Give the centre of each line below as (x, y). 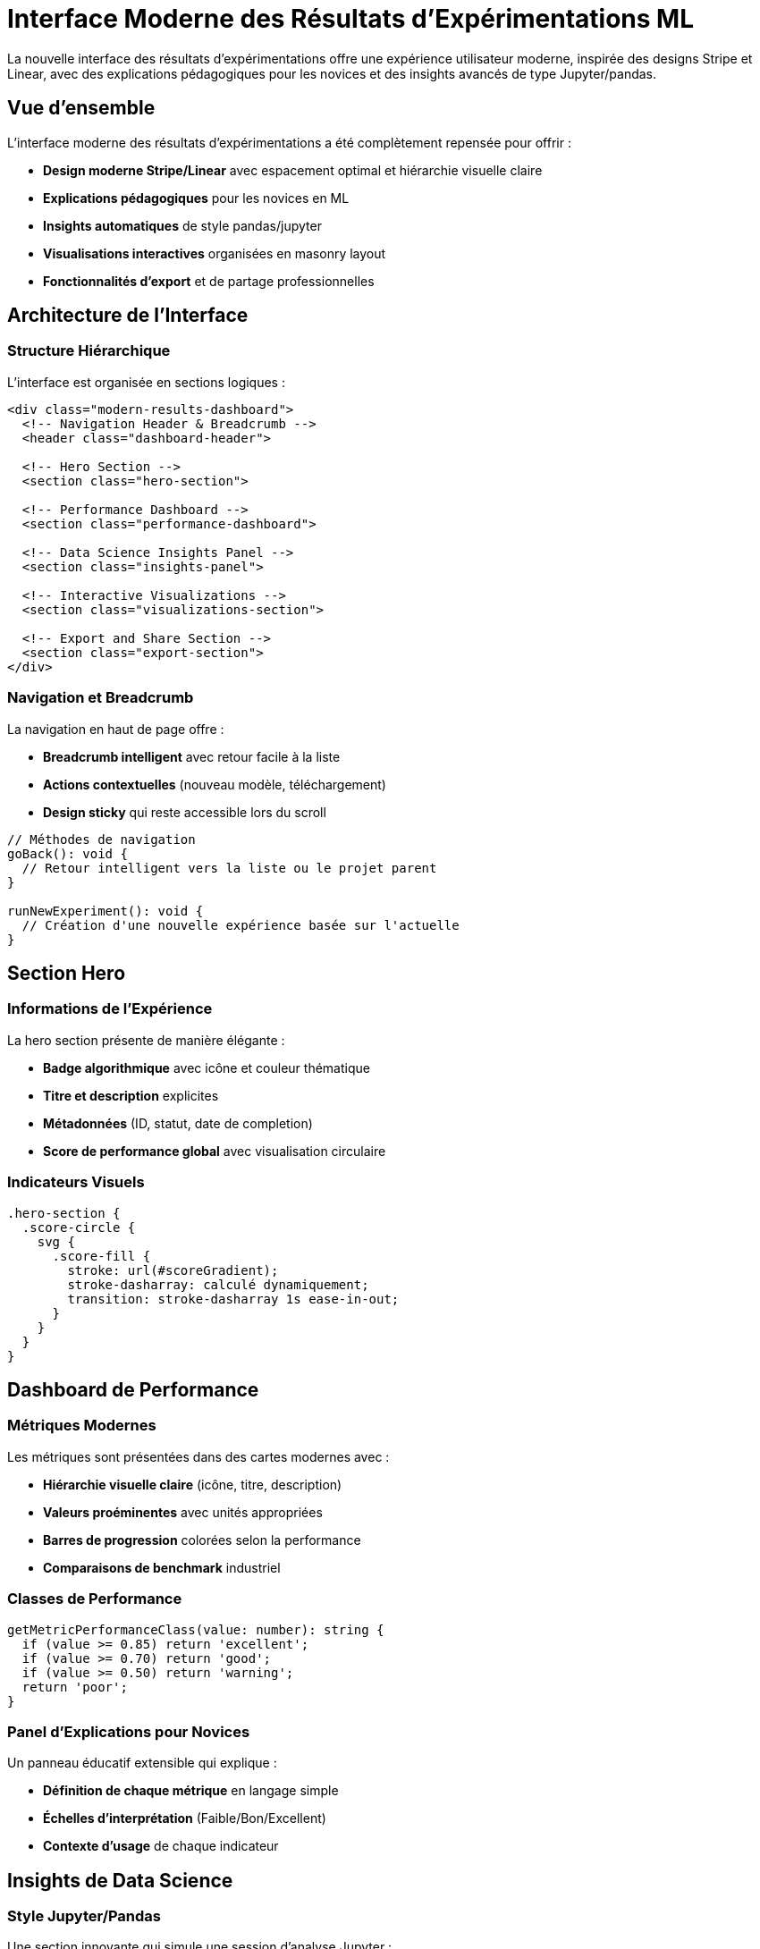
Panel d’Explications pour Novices (129, 1731)
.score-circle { (79, 1227)
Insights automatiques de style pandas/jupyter (182, 225)
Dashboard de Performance (133, 1389)
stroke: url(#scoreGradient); (173, 1270)
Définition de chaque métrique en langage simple (191, 1791)
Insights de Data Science (120, 1880)
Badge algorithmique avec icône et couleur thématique (207, 1067)
